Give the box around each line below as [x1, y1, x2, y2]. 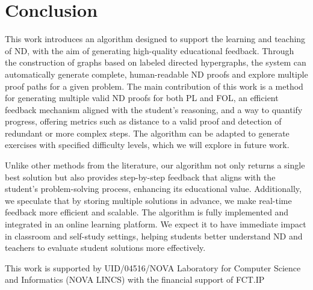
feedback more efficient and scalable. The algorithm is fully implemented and [5, 206, 289, 218]
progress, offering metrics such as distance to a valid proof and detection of [5, 115, 282, 128]
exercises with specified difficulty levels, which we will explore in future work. [5, 138, 290, 151]
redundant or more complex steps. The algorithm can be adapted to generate [5, 126, 290, 139]
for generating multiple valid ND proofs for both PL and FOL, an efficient [5, 91, 279, 104]
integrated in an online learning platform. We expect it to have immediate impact [5, 218, 306, 230]
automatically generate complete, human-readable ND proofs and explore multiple [5, 67, 308, 80]
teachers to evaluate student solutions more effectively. [5, 241, 206, 254]
